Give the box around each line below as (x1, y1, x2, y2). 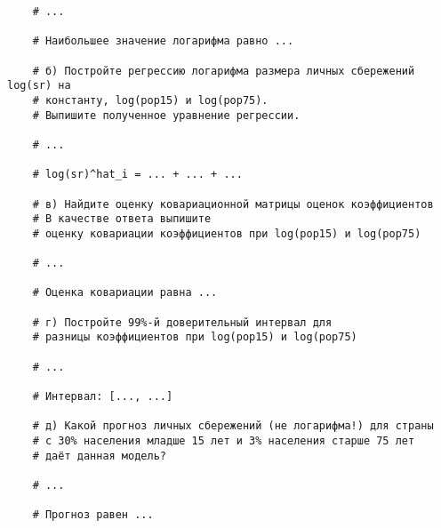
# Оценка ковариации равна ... (32, 286, 218, 300)
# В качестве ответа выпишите (32, 212, 212, 226)
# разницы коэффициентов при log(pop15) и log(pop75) (32, 331, 357, 344)
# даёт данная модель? (32, 449, 166, 462)
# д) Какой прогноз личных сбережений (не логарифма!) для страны (32, 420, 434, 433)
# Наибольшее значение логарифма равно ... (32, 35, 294, 48)
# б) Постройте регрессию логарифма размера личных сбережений (32, 64, 415, 77)
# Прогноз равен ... (32, 508, 154, 522)
